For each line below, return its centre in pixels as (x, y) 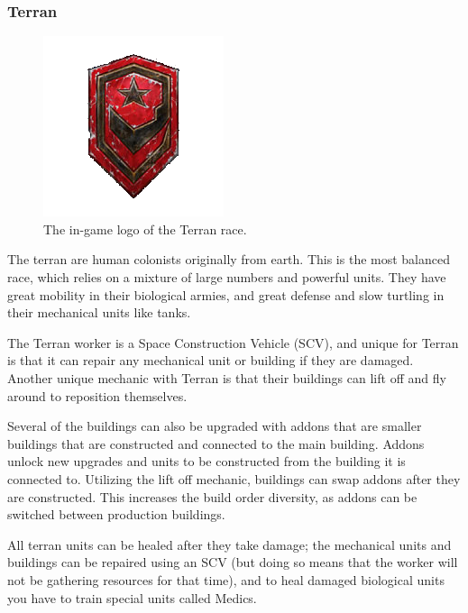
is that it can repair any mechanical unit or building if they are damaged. (211, 360)
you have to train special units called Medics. (132, 597)
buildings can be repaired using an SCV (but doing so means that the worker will (233, 562)
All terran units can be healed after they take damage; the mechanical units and (229, 544)
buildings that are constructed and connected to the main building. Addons (216, 443)
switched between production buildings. (116, 514)
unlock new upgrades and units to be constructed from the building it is (206, 461)
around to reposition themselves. (97, 395)
